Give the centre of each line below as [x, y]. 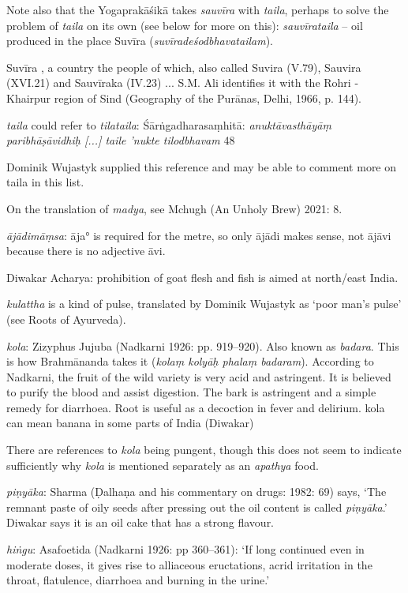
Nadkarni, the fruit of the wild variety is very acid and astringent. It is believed [199, 376]
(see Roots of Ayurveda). [66, 319]
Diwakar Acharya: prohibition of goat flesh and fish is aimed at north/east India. [202, 277]
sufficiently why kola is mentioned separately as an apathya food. [163, 465]
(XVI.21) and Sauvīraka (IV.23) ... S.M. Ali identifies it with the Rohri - [183, 83]
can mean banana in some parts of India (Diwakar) [130, 423]
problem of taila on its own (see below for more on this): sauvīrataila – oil [185, 25]
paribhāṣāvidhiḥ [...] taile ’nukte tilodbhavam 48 [121, 140]
